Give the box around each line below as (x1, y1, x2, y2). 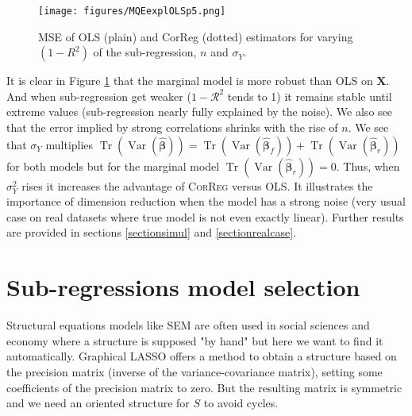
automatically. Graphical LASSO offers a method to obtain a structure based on (6, 348, 397, 364)
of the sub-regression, (93, 44, 197, 60)
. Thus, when (336, 157, 400, 174)
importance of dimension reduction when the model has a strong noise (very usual (6, 193, 406, 210)
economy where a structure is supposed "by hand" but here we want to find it (6, 332, 383, 349)
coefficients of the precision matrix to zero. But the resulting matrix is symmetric (6, 379, 402, 395)
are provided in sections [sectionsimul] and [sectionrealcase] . (6, 224, 296, 241)
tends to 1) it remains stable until (227, 87, 392, 104)
